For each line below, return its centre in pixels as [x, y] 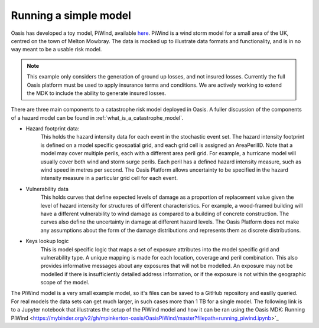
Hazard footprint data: [53, 129]
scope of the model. [65, 283]
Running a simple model [71, 15]
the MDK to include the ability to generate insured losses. [97, 93]
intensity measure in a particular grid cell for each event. [109, 178]
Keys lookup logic [47, 241]
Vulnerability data [47, 189]
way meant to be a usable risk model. [56, 50]
